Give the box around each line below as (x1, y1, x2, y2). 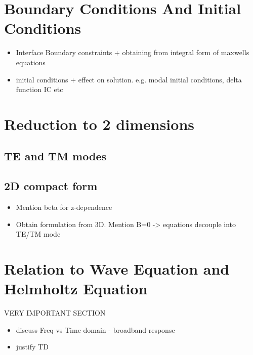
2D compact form (4, 178, 98, 194)
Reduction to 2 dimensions (4, 113, 194, 134)
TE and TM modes (4, 148, 106, 164)
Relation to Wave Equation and (4, 258, 230, 279)
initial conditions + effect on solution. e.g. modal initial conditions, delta (16, 74, 242, 84)
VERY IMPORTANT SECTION (4, 307, 106, 318)
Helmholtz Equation (4, 278, 148, 299)
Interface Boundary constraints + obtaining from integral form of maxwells (16, 47, 249, 58)
